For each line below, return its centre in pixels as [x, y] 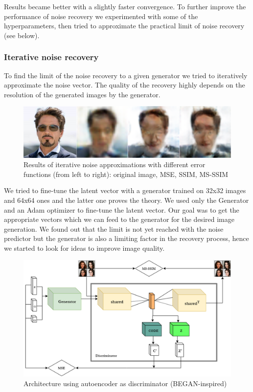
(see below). [22, 35]
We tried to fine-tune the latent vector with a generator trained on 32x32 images [125, 190]
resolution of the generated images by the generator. [82, 94]
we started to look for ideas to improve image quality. [84, 248]
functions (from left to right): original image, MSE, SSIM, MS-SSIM [126, 174]
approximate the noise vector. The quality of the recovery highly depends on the [125, 85]
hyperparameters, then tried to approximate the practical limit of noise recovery [124, 26]
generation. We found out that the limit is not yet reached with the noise [114, 229]
